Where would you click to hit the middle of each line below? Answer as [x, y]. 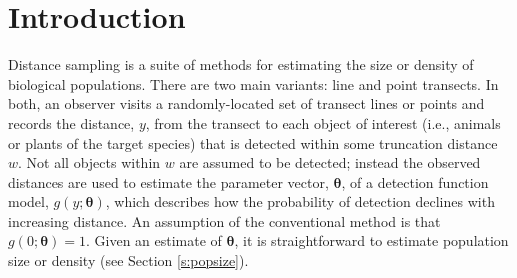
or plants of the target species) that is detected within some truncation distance [253, 142]
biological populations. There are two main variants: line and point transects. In [253, 83]
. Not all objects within [89, 162]
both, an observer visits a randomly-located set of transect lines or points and [246, 103]
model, [28, 201]
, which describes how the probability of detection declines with [300, 201]
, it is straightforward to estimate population [371, 240]
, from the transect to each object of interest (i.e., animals [323, 122]
